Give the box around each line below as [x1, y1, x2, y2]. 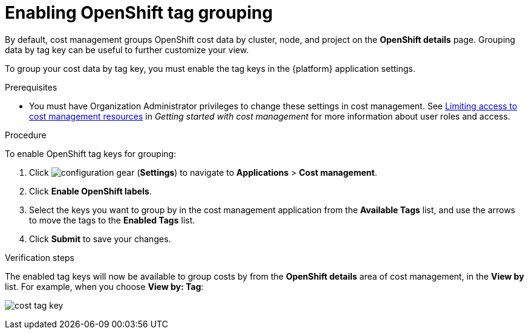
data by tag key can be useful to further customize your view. [5, 44, 249, 55]
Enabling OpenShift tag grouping [5, 2, 273, 23]
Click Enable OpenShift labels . [29, 185, 152, 196]
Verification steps [5, 252, 75, 263]
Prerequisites [5, 82, 57, 92]
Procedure [5, 129, 47, 140]
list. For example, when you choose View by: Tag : [5, 281, 204, 292]
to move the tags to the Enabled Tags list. [29, 214, 195, 225]
